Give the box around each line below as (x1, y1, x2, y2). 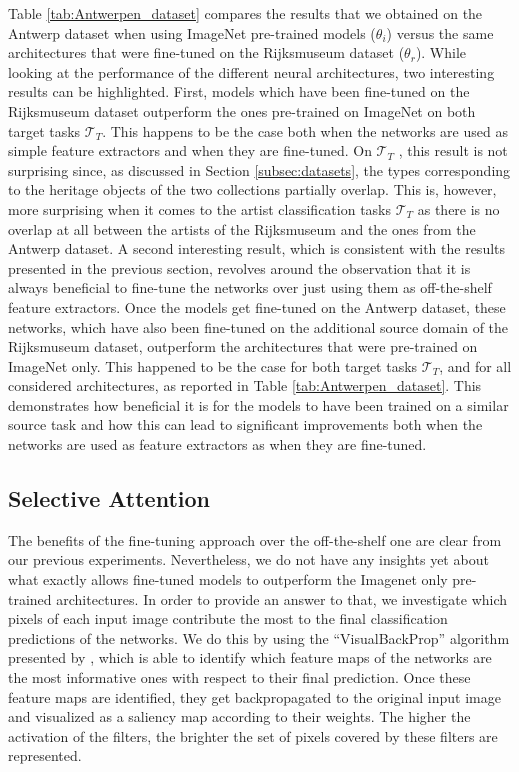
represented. (8, 745, 82, 766)
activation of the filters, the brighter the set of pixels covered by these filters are (8, 725, 498, 746)
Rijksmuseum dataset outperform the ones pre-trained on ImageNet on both (8, 100, 476, 121)
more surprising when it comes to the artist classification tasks (8, 198, 392, 219)
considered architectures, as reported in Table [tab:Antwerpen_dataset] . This (8, 375, 482, 396)
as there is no (417, 198, 500, 219)
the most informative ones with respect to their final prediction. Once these (8, 667, 471, 688)
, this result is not (398, 140, 508, 161)
